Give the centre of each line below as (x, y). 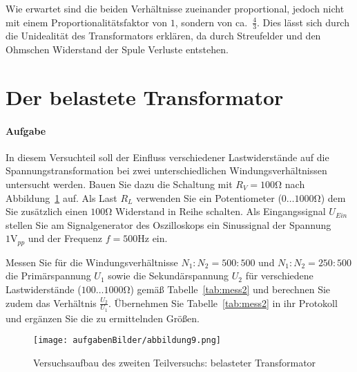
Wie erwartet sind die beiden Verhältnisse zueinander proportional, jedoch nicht (175, 8)
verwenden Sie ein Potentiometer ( (209, 197)
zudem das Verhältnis (51, 303)
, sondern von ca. (211, 22)
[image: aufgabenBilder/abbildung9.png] (127, 341)
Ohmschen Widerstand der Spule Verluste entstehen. (117, 49)
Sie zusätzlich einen (47, 211)
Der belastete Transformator (145, 96)
